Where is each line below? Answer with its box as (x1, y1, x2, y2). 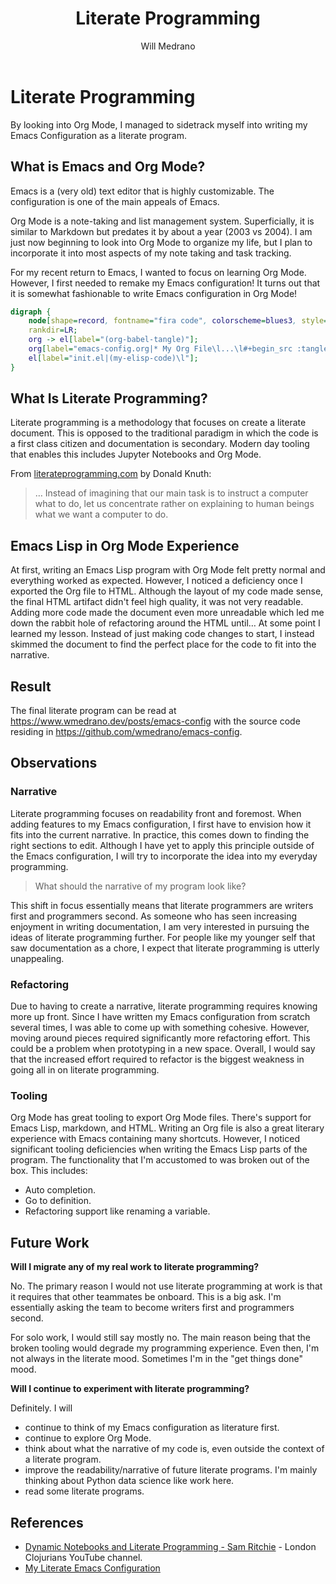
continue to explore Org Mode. (24, 1432, 152, 1444)
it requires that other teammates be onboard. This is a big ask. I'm (10, 1291, 282, 1303)
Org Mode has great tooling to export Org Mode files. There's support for (10, 1112, 312, 1124)
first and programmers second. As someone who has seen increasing (10, 910, 298, 922)
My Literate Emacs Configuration (24, 1562, 161, 1574)
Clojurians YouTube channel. (24, 1551, 143, 1563)
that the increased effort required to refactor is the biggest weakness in (10, 1053, 305, 1066)
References (10, 1514, 84, 1531)
